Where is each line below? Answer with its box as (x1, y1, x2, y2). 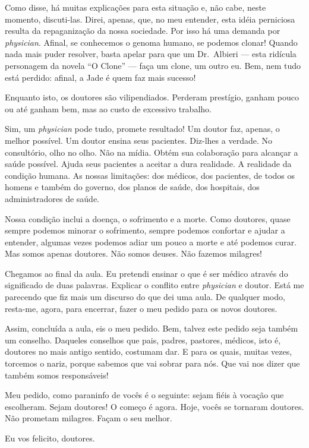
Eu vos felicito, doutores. (5, 432, 95, 444)
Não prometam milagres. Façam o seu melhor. (5, 412, 172, 424)
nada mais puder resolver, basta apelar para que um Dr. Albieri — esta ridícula (5, 48, 297, 60)
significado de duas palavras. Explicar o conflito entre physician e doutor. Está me (5, 279, 304, 291)
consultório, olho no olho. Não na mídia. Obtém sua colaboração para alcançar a (5, 146, 298, 158)
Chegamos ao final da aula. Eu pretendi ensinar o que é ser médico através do (5, 267, 288, 279)
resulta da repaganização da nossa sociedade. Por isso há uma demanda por (5, 24, 280, 37)
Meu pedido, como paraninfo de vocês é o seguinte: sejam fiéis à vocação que (5, 389, 284, 401)
